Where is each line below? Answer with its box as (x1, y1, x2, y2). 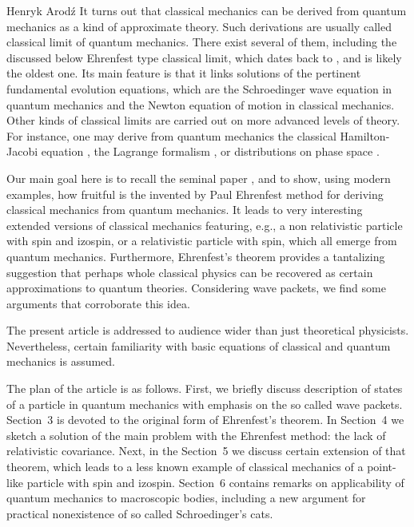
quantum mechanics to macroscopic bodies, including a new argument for (6, 489, 366, 506)
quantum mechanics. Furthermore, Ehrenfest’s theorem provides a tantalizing (6, 248, 385, 264)
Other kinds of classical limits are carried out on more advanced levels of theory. (6, 112, 400, 129)
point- (367, 458, 396, 475)
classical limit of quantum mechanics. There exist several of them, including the (6, 34, 397, 50)
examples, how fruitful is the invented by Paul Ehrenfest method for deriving (6, 185, 384, 202)
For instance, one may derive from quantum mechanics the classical (6, 127, 336, 144)
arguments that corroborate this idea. (6, 295, 190, 311)
